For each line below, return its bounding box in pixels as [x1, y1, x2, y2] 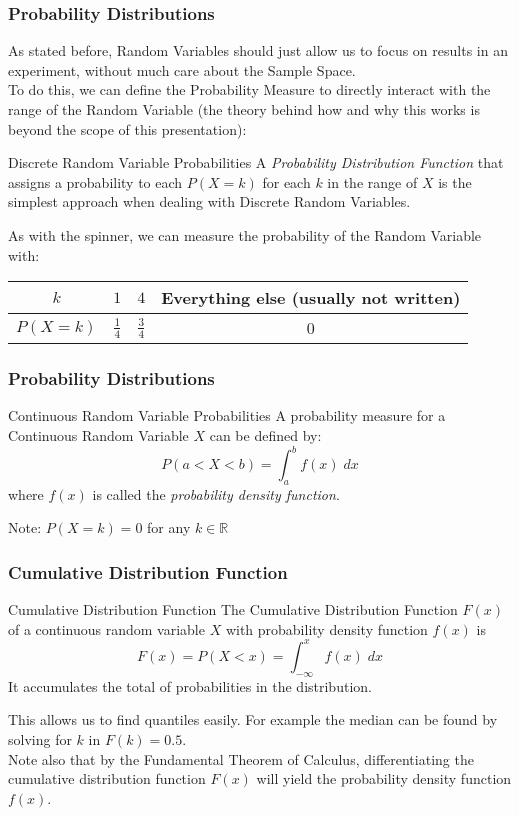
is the [438, 171, 472, 192]
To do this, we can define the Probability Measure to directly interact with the [8, 79, 491, 100]
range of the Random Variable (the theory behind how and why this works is [8, 99, 480, 119]
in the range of [327, 171, 418, 192]
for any [147, 517, 191, 538]
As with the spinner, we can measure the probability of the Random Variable [8, 224, 482, 245]
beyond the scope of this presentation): [8, 118, 247, 139]
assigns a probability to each [8, 171, 183, 192]
